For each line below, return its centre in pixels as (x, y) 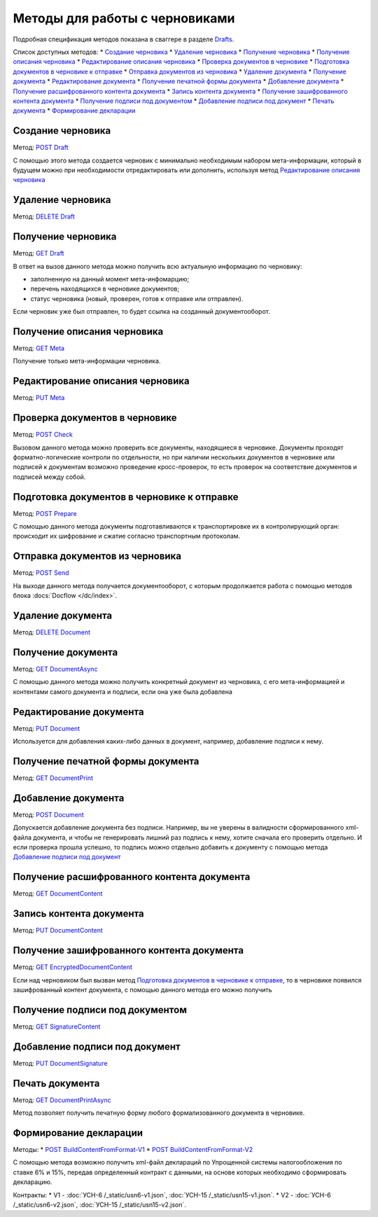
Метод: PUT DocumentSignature (60, 1063)
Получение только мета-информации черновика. (87, 361)
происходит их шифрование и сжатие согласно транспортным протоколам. (127, 536)
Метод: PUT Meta (39, 398)
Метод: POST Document (48, 814)
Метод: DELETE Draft (44, 216)
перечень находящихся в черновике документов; (105, 289)
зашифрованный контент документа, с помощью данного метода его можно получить (142, 989)
